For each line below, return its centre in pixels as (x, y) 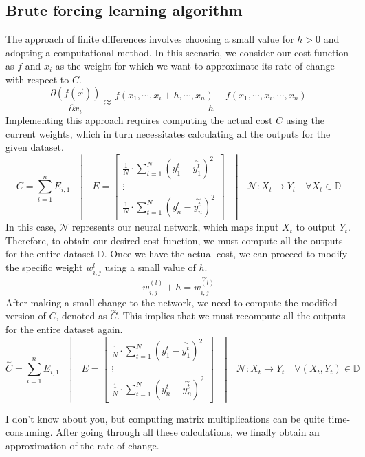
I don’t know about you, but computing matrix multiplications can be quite (165, 418)
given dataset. (35, 147)
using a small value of (150, 267)
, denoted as (81, 316)
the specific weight (44, 267)
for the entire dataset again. (64, 329)
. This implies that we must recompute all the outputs (231, 316)
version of (26, 316)
